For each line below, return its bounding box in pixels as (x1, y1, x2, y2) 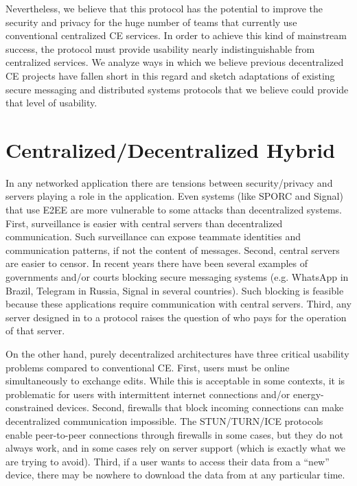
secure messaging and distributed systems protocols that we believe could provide (5, 82, 349, 96)
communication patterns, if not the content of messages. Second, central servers (5, 242, 340, 257)
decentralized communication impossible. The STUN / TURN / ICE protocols (5, 413, 323, 428)
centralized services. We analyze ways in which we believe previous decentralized (5, 55, 344, 69)
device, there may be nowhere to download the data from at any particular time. (5, 467, 345, 482)
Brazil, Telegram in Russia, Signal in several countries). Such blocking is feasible (5, 283, 344, 297)
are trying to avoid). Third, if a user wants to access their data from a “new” (5, 454, 330, 468)
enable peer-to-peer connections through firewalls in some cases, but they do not (5, 427, 344, 441)
